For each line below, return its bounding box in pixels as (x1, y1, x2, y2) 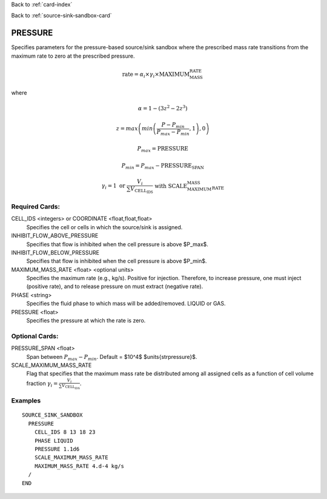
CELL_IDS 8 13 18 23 (34, 429, 96, 436)
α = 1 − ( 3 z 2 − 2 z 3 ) (137, 104, 188, 112)
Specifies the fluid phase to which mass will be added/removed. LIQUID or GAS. (26, 300, 226, 307)
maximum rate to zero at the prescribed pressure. (11, 52, 136, 59)
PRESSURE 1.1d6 (34, 446, 80, 452)
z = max (116, 125, 139, 132)
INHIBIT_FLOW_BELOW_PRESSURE (11, 249, 100, 256)
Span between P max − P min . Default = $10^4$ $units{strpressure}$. (26, 353, 197, 362)
